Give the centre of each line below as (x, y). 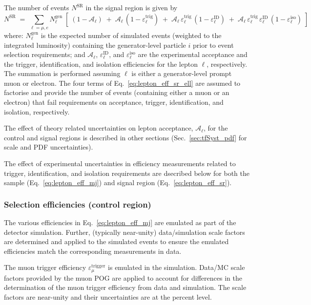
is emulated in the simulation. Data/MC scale (176, 267)
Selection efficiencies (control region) (78, 204)
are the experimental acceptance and (193, 54)
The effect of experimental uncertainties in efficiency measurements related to (120, 163)
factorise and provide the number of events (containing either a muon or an (117, 92)
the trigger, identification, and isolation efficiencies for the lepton (101, 64)
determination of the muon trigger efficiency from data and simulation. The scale (125, 287)
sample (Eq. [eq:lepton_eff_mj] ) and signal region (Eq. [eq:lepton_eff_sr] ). (118, 182)
